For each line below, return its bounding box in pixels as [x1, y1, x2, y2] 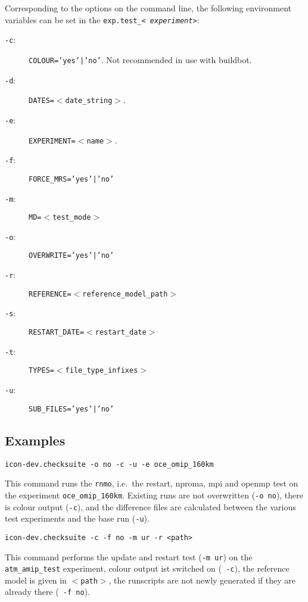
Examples [5, 431, 66, 449]
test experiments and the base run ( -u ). [5, 512, 150, 525]
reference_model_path [82, 289, 168, 298]
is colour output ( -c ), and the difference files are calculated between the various [5, 500, 296, 513]
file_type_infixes [65, 366, 138, 375]
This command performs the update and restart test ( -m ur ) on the [5, 550, 253, 563]
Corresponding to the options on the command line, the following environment [5, 2, 291, 14]
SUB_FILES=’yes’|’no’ [29, 404, 114, 413]
